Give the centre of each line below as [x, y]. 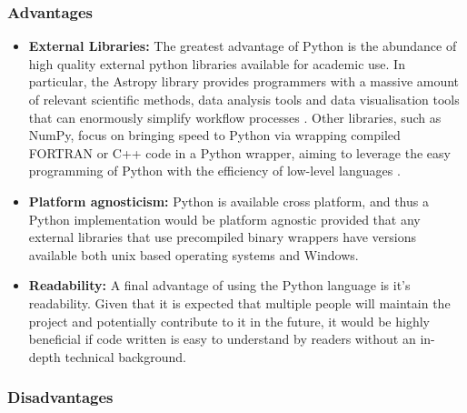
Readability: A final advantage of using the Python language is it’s [219, 285]
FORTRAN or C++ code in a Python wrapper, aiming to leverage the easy [239, 152]
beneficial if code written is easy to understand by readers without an [222, 339]
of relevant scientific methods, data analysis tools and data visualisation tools [244, 99]
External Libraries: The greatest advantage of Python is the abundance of [243, 46]
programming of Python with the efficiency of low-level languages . [214, 171]
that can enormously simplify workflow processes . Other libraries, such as [235, 117]
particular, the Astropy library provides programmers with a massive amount [244, 81]
